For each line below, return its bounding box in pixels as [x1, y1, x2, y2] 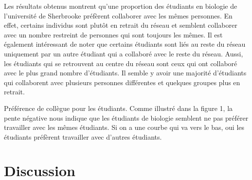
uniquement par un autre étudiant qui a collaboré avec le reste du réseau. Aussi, [4, 48, 243, 58]
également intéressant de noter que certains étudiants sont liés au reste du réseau [4, 39, 246, 49]
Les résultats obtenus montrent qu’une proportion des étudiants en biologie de [4, 1, 237, 11]
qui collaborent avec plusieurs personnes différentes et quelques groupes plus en [4, 77, 240, 87]
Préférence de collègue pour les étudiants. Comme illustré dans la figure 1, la [4, 103, 233, 113]
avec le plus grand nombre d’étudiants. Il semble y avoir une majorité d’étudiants [4, 68, 247, 78]
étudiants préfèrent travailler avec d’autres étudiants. [4, 131, 162, 142]
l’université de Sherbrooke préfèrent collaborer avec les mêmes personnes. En [4, 10, 233, 20]
